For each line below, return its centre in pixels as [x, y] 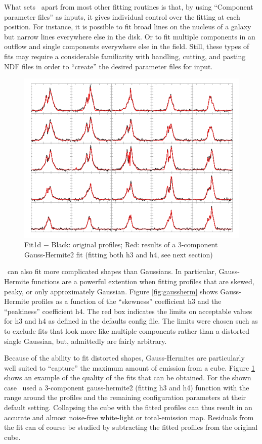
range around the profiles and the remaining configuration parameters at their [125, 397]
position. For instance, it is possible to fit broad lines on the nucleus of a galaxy [128, 27]
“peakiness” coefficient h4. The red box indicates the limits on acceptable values [128, 311]
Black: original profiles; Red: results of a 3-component [135, 245]
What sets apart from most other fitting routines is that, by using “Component [129, 7]
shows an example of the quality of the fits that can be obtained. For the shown [128, 378]
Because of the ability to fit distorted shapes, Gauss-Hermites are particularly [124, 358]
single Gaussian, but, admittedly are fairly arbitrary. [85, 341]
